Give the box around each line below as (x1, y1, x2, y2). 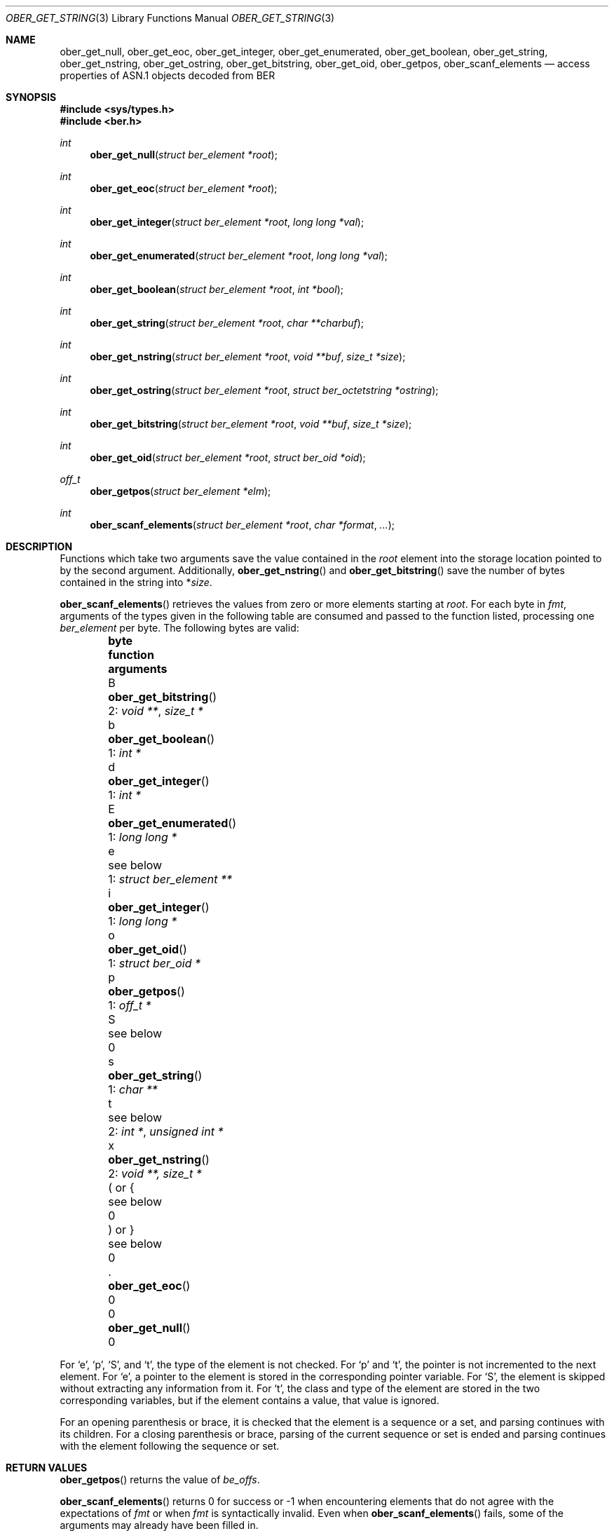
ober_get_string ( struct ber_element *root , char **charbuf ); (90, 317, 364, 329)
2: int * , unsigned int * (108, 1124, 224, 1138)
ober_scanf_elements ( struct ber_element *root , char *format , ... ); (90, 519, 395, 531)
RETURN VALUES (6, 1462, 88, 1474)
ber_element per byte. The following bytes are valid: (60, 622, 299, 634)
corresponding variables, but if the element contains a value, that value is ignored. (60, 1394, 439, 1406)
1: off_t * (108, 998, 151, 1012)
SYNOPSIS (6, 91, 57, 103)
